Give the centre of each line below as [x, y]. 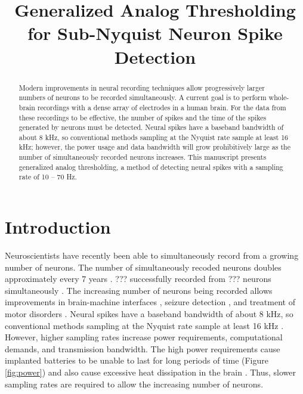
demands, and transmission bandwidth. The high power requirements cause [143, 348]
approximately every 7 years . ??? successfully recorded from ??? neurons [138, 279]
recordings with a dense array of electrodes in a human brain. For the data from [162, 107]
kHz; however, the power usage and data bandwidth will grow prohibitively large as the [154, 147]
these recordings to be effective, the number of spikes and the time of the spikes [143, 117]
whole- [279, 97]
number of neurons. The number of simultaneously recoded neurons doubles [143, 267]
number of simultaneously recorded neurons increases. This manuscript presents [143, 157]
